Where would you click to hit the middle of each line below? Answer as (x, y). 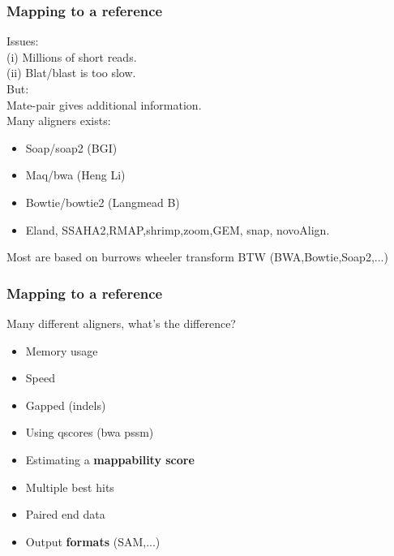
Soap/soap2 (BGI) (71, 147)
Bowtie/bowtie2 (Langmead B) (103, 202)
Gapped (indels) (66, 405)
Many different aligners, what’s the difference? (121, 323)
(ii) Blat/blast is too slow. (71, 73)
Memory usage (62, 350)
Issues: (23, 41)
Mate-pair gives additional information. (104, 104)
